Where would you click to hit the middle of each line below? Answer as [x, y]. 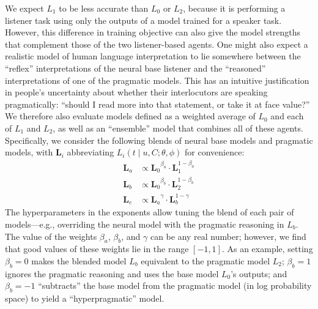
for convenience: [215, 152]
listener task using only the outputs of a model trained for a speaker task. [143, 20]
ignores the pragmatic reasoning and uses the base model [112, 273]
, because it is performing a [234, 8]
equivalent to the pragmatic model [205, 261]
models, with [29, 152]
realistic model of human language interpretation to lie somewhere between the [153, 56]
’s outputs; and [259, 273]
